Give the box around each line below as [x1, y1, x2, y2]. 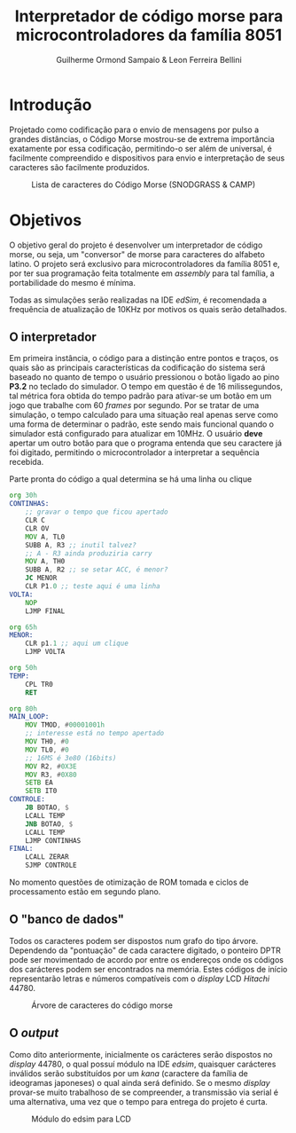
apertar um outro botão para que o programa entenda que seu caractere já [9, 437, 282, 449]
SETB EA [25, 778, 53, 787]
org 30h [9, 491, 38, 500]
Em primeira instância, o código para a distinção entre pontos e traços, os [9, 353, 279, 364]
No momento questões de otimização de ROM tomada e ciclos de [9, 877, 249, 888]
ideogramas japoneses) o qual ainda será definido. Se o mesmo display [9, 1077, 270, 1088]
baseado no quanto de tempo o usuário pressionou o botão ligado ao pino [9, 372, 280, 382]
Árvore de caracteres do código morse [31, 1000, 173, 1011]
